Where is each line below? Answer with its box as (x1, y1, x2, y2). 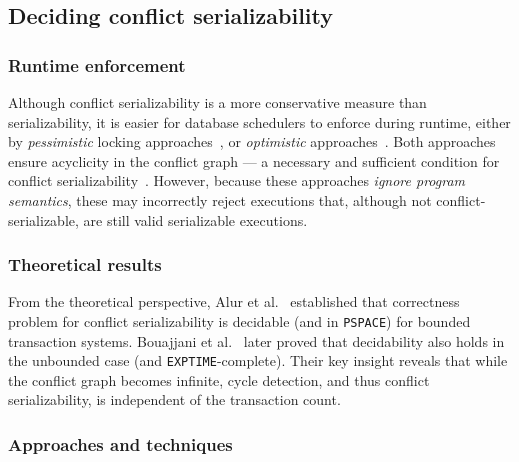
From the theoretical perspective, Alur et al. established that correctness (8, 291, 460, 312)
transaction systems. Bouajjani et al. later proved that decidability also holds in (8, 330, 505, 351)
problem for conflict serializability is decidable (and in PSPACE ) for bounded (8, 310, 471, 331)
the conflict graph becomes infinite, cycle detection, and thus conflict (8, 369, 430, 390)
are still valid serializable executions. (83, 209, 308, 230)
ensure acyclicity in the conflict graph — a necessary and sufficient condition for (8, 150, 500, 171)
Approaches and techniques (8, 431, 233, 456)
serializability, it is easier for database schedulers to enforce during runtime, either (8, 111, 511, 132)
